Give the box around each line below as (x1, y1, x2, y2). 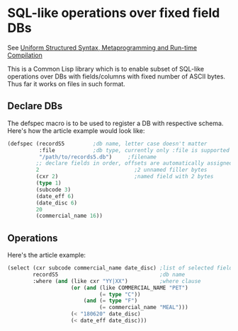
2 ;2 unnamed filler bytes (35, 166, 208, 174)
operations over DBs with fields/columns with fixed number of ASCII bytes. (7, 72, 225, 81)
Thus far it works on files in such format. (7, 79, 125, 88)
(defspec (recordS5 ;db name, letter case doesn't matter (7, 140, 208, 147)
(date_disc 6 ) (35, 199, 78, 207)
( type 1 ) (35, 180, 62, 187)
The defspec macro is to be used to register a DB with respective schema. (7, 119, 224, 127)
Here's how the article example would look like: (7, 126, 145, 135)
